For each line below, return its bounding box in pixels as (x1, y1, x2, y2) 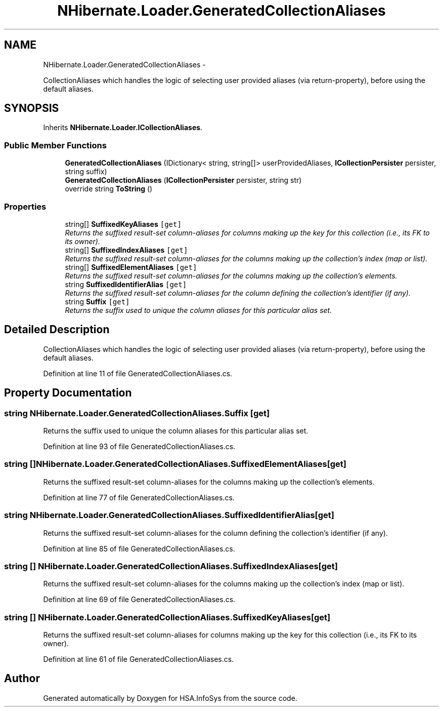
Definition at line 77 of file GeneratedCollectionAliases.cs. (43, 493, 235, 502)
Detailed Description (4, 323, 110, 336)
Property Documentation (4, 386, 132, 400)
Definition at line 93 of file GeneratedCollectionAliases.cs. (43, 442, 236, 451)
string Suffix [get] (65, 297, 130, 306)
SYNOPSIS (4, 102, 59, 115)
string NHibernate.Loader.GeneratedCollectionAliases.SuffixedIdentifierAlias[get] (4, 510, 334, 521)
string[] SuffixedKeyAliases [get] (65, 219, 182, 228)
